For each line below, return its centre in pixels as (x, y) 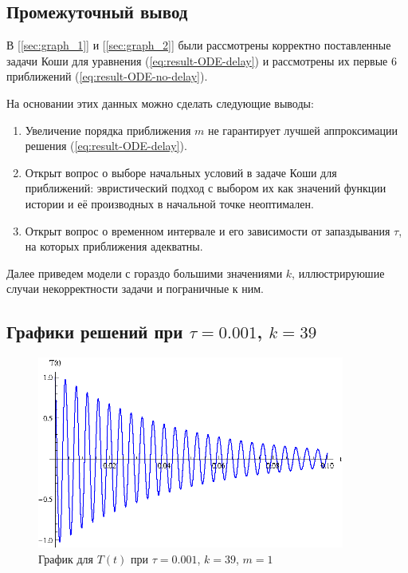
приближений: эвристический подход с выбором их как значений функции (206, 188)
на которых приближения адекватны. (114, 246)
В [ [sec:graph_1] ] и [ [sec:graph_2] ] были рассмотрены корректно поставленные (199, 45)
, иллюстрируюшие (338, 273)
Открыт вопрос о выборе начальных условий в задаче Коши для (181, 172)
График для (66, 558)
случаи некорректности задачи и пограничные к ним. (135, 288)
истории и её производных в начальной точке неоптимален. (169, 203)
